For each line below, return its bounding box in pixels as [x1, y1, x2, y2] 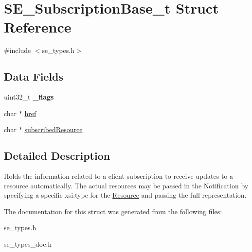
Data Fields [4, 69, 64, 84]
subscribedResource [24, 124, 83, 134]
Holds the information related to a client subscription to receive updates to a [4, 171, 234, 181]
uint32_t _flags [4, 92, 54, 102]
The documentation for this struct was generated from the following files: [4, 206, 222, 216]
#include [4, 45, 31, 55]
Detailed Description [4, 148, 110, 163]
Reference [4, 17, 72, 37]
